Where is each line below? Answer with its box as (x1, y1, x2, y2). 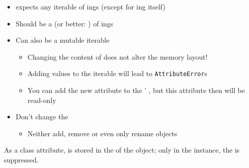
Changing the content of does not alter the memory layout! (27, 51, 208, 62)
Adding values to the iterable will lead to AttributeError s (27, 68, 207, 79)
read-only (27, 94, 56, 105)
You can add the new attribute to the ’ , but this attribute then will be (27, 85, 245, 95)
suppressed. (4, 155, 39, 165)
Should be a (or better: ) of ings (15, 18, 113, 28)
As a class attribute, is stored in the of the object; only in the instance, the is (4, 145, 240, 155)
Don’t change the (15, 111, 68, 122)
